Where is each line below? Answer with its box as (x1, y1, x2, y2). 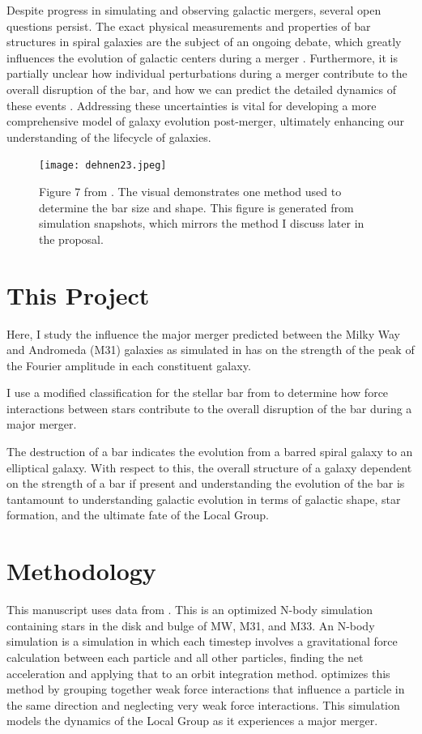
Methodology (6, 554, 156, 587)
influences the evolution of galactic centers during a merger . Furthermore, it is (6, 49, 398, 66)
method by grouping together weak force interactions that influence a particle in (6, 681, 405, 698)
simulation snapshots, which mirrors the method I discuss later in (39, 215, 364, 232)
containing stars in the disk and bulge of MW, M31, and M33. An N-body (6, 617, 375, 634)
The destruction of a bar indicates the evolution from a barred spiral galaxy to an (6, 443, 413, 460)
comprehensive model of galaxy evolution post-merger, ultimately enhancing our (6, 113, 405, 130)
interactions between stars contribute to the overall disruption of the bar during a (6, 399, 412, 416)
